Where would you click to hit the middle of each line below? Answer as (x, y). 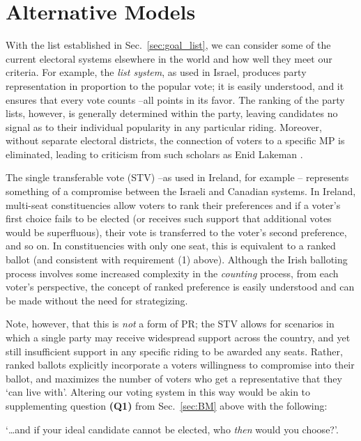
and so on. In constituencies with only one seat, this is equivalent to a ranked (171, 246)
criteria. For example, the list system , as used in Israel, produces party (156, 72)
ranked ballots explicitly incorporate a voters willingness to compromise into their (180, 365)
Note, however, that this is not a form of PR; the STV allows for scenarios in (170, 324)
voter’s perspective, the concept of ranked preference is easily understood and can (180, 287)
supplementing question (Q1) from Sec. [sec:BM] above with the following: (167, 405)
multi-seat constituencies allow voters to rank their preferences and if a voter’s (173, 204)
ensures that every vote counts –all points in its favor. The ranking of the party (175, 99)
